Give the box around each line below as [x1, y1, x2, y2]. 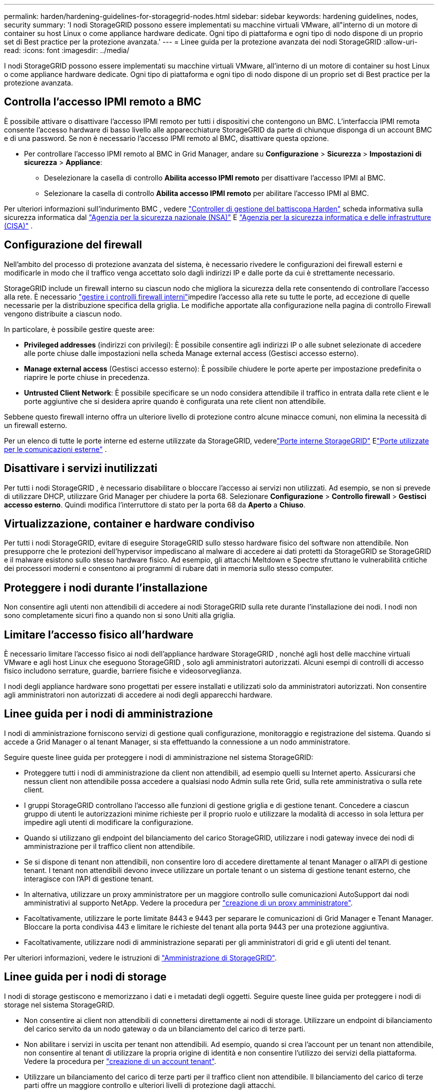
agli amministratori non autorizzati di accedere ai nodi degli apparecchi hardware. [4, 690, 272, 699]
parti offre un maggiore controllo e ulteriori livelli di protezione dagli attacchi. [24, 1080, 276, 1089]
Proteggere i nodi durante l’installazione [4, 581, 207, 594]
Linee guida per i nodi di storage [4, 970, 167, 983]
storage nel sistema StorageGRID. [4, 1000, 115, 1009]
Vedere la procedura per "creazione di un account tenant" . [24, 1056, 216, 1065]
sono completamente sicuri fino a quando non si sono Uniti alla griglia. [4, 611, 235, 620]
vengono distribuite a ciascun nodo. [4, 309, 122, 318]
